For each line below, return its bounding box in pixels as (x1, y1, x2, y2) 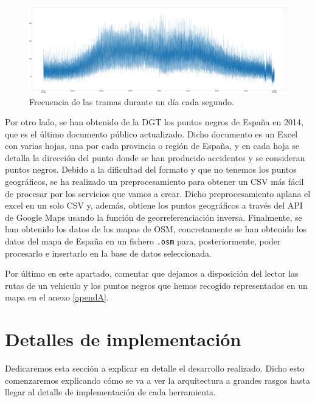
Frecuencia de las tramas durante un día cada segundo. (29, 95, 234, 108)
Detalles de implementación (5, 327, 241, 352)
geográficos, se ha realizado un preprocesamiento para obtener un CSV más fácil (5, 175, 304, 188)
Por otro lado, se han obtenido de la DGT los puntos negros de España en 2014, (5, 116, 303, 128)
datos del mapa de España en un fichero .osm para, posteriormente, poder (5, 235, 281, 248)
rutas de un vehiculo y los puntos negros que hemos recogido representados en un (5, 279, 308, 291)
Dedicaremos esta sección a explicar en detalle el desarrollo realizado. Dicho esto (5, 362, 305, 375)
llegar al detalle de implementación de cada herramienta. (5, 386, 216, 398)
